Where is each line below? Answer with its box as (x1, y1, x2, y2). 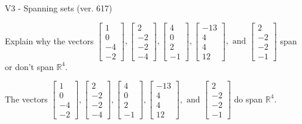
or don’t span (5, 60, 54, 72)
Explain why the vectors (5, 34, 94, 47)
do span (234, 92, 263, 105)
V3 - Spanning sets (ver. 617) (5, 2, 112, 14)
